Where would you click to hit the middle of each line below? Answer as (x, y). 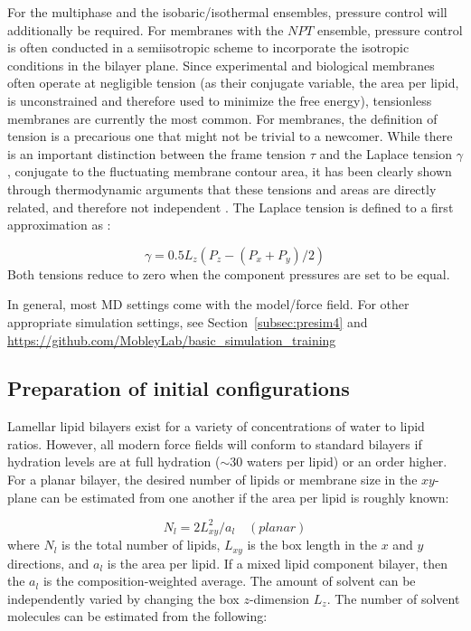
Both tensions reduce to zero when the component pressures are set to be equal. (229, 273)
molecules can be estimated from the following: (137, 616)
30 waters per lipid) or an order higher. (339, 461)
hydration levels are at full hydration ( (114, 461)
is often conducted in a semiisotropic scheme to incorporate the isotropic (208, 47)
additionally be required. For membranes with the (146, 29)
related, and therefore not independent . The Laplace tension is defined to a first (231, 207)
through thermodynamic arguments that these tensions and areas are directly (222, 188)
